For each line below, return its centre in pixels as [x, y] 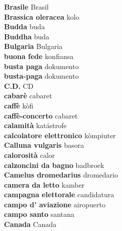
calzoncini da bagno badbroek [54, 165]
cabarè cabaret [28, 96]
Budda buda [25, 26]
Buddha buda [27, 36]
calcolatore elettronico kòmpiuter [60, 135]
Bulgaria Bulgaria [33, 46]
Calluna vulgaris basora [44, 145]
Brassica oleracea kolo [42, 16]
